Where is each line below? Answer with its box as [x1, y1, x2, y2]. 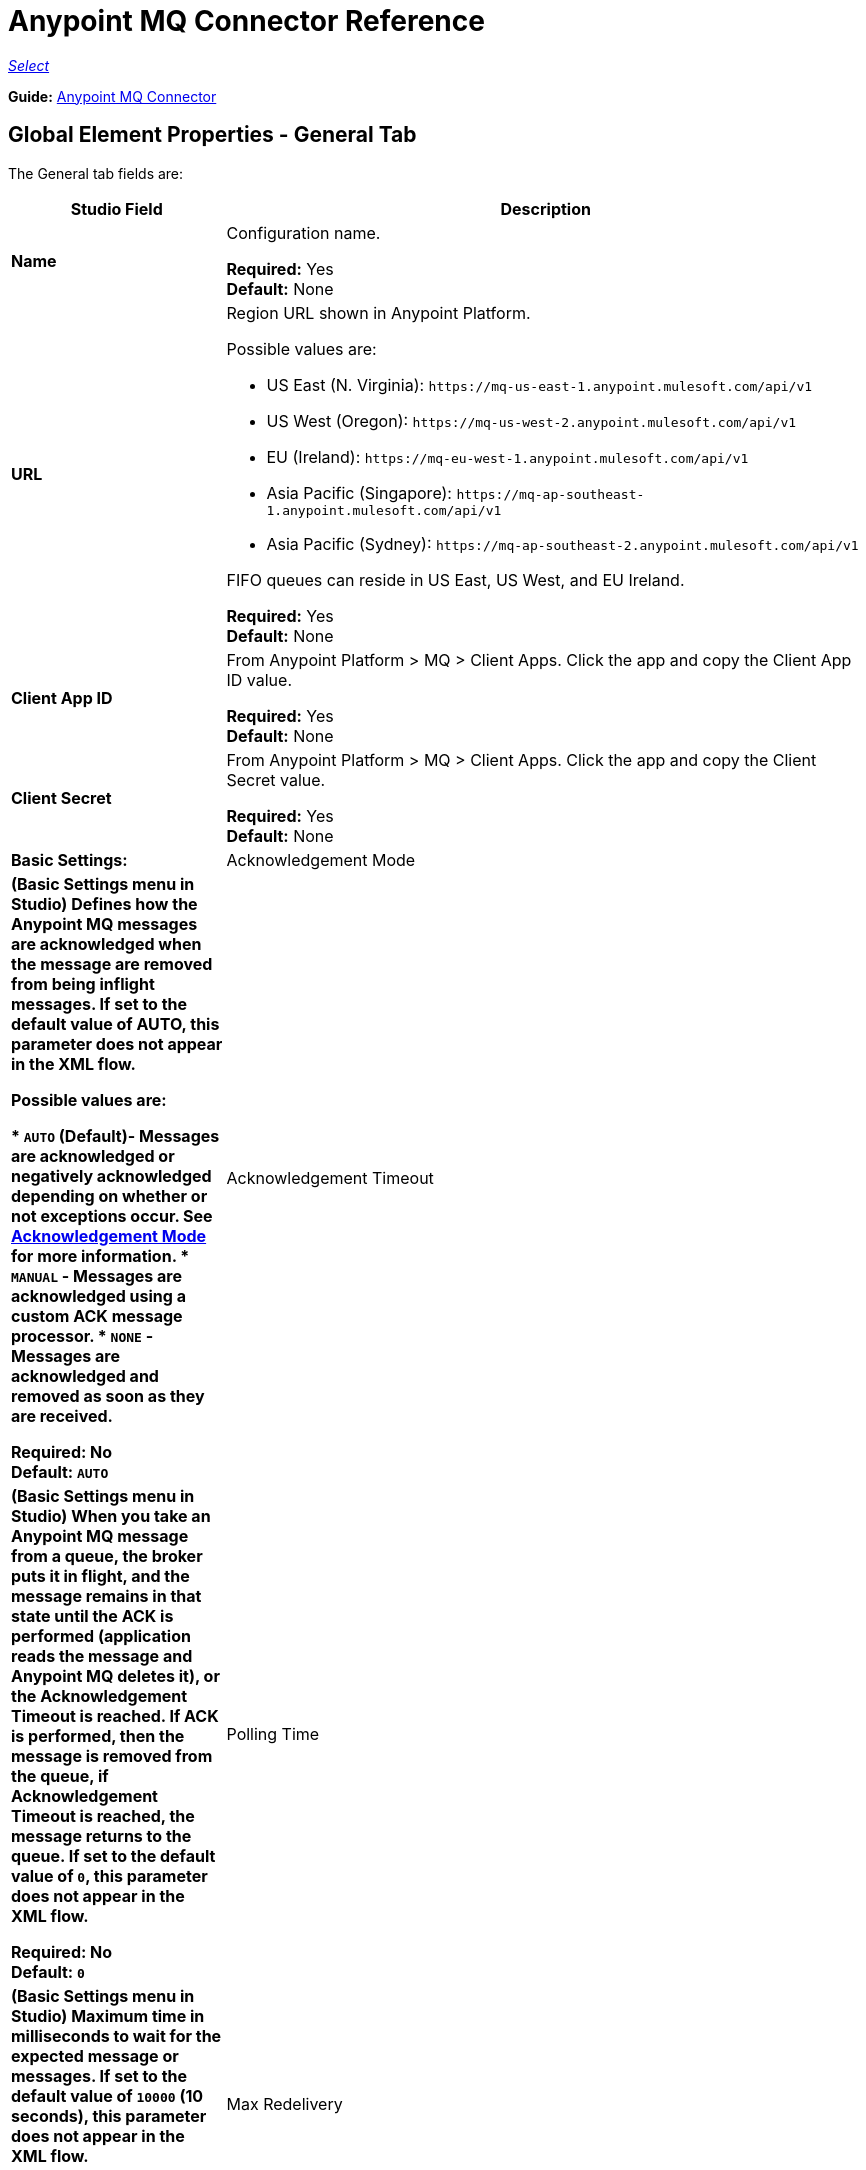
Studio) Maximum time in [11, 2005, 205, 2026]
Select [8, 56, 50, 74]
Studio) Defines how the [11, 893, 198, 914]
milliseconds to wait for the [11, 2025, 222, 2046]
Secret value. [226, 769, 326, 790]
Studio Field [70, 198, 163, 219]
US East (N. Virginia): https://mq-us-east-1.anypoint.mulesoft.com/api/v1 [266, 374, 813, 395]
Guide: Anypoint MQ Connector [8, 87, 217, 105]
